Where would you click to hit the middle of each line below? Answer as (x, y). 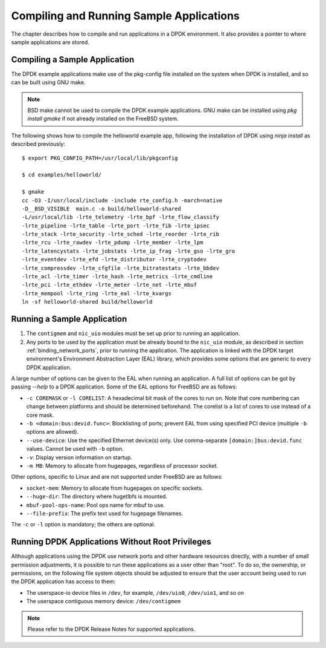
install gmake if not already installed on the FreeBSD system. (103, 119)
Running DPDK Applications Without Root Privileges (111, 542)
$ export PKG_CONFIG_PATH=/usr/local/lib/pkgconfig (100, 158)
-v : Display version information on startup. (79, 457)
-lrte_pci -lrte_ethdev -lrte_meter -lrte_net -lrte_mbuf (110, 285)
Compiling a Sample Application (73, 60)
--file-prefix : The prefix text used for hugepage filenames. (105, 513)
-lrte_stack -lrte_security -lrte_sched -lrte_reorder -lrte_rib (121, 234)
